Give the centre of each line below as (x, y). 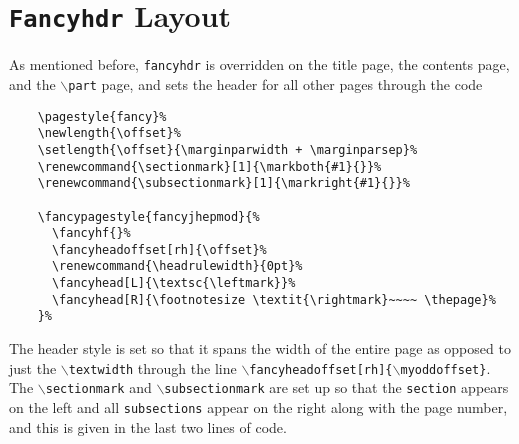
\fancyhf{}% (91, 233)
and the (32, 83)
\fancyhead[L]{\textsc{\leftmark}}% (173, 283)
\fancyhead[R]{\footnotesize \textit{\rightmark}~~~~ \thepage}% (273, 299)
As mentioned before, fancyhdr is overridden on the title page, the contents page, (259, 64)
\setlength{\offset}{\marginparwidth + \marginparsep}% (227, 149)
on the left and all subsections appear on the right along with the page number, (258, 407)
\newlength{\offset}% (109, 133)
